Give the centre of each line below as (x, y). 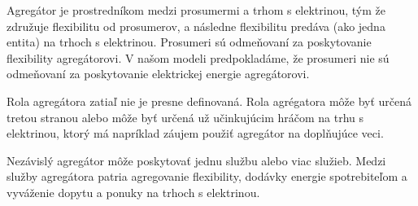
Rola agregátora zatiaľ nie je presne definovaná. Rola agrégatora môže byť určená (209, 101)
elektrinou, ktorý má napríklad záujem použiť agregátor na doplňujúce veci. (195, 133)
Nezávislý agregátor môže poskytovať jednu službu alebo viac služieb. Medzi (196, 160)
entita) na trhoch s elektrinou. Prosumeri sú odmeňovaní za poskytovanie (189, 42)
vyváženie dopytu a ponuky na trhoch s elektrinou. (133, 192)
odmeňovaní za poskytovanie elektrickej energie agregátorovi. (158, 74)
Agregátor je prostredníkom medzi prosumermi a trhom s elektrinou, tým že (196, 10)
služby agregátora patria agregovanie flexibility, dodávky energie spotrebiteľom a (207, 176)
